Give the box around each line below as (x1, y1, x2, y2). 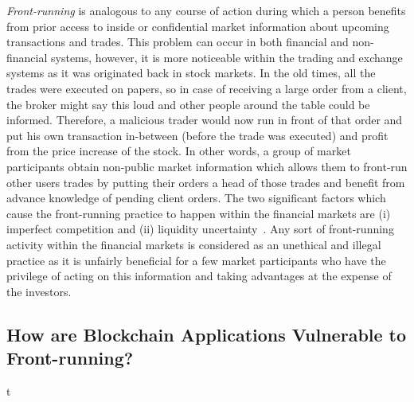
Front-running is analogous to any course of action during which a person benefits (6, 2, 406, 18)
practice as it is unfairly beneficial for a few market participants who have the (6, 252, 386, 268)
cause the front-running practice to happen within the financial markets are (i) (6, 205, 391, 221)
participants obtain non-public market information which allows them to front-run (6, 158, 408, 174)
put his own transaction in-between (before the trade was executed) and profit (6, 127, 389, 143)
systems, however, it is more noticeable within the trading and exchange (51, 49, 403, 65)
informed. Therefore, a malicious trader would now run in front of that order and (6, 111, 403, 128)
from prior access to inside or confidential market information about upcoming (6, 18, 389, 34)
